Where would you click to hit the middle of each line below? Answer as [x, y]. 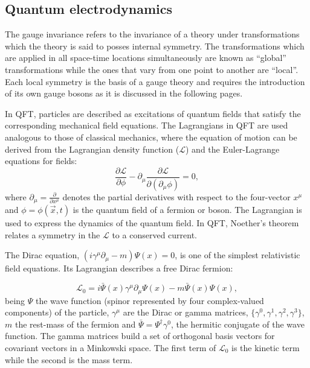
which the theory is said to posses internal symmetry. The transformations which [155, 46]
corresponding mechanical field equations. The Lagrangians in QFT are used [147, 125]
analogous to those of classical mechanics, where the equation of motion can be [151, 137]
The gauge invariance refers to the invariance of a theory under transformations [152, 34]
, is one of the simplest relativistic [237, 255]
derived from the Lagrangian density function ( [92, 149]
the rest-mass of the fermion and [75, 324]
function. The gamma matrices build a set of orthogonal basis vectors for [140, 336]
